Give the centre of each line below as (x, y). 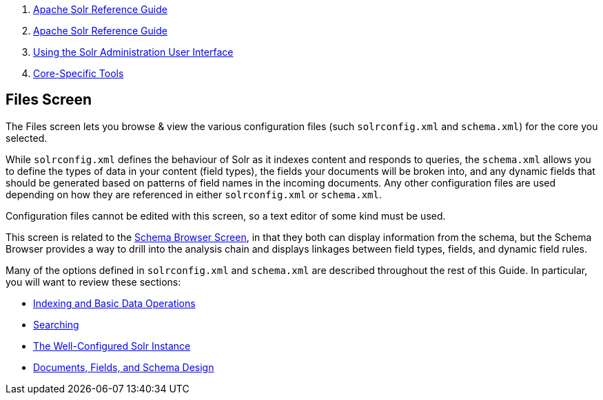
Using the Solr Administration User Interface (133, 52)
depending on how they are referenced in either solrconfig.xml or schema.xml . (194, 194)
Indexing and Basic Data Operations (114, 303)
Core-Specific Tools (79, 73)
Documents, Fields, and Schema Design (124, 367)
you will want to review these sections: (93, 282)
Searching (56, 324)
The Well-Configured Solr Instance (112, 346)
